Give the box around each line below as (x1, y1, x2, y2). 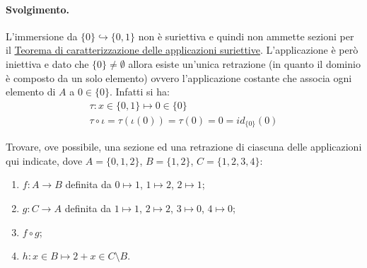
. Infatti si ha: (109, 84, 170, 99)
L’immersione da (6, 28, 78, 43)
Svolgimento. (6, 1, 70, 16)
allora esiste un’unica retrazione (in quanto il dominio (128, 56, 361, 71)
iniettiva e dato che (6, 56, 89, 71)
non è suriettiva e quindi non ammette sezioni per (138, 28, 354, 43)
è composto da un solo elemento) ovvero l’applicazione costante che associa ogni (6, 70, 352, 85)
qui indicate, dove (6, 153, 83, 168)
